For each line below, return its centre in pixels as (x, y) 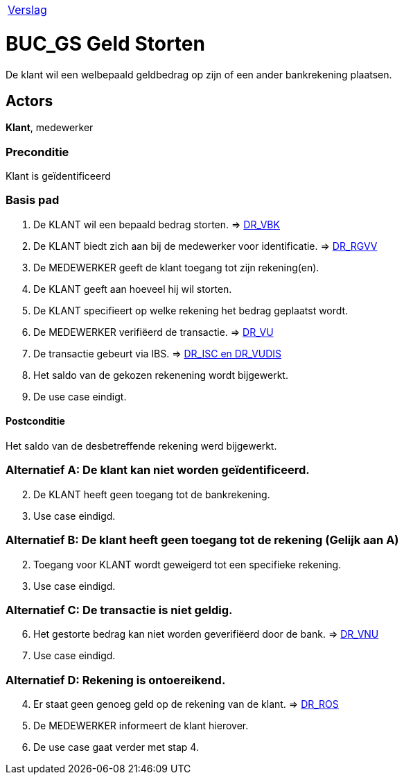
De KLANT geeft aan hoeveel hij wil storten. (133, 289)
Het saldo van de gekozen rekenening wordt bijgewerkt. (161, 375)
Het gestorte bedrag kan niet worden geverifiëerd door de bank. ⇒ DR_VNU (206, 634)
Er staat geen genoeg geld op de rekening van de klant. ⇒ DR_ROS (186, 704)
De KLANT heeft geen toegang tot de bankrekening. (152, 494)
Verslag (27, 10)
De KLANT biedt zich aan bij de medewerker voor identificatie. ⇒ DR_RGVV (205, 246)
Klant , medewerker (50, 128)
